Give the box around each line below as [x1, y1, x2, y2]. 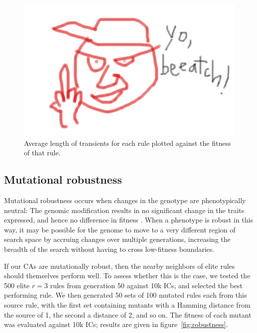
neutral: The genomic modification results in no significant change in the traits [4, 205, 245, 215]
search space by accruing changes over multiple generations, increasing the [4, 234, 231, 244]
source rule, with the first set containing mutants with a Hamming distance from [4, 299, 251, 310]
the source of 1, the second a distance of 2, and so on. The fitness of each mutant [4, 309, 252, 320]
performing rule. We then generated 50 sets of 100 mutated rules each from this [4, 290, 247, 300]
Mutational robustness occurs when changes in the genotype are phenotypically [4, 195, 246, 205]
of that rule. [24, 147, 61, 158]
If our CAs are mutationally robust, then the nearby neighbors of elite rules [4, 260, 235, 271]
